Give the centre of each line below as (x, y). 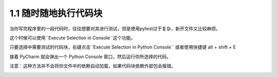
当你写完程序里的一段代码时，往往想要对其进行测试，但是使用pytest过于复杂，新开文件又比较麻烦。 (115, 29)
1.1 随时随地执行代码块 (56, 13)
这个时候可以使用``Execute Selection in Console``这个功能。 (72, 38)
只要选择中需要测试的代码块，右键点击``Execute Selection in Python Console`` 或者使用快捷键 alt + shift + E (123, 47)
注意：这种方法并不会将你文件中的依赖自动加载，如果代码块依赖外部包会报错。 (93, 66)
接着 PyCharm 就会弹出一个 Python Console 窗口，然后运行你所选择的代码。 (90, 57)
